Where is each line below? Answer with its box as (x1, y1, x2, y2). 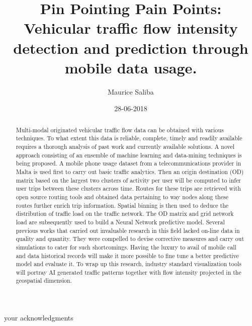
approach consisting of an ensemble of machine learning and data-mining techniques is (16, 150, 242, 159)
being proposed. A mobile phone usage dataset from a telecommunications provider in (16, 159, 241, 168)
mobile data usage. (64, 57, 197, 77)
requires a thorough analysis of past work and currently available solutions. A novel (16, 142, 235, 150)
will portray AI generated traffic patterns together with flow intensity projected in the (16, 268, 241, 276)
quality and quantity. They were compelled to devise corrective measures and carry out (16, 234, 244, 243)
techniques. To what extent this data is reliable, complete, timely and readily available (16, 134, 242, 142)
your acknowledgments (4, 312, 73, 323)
